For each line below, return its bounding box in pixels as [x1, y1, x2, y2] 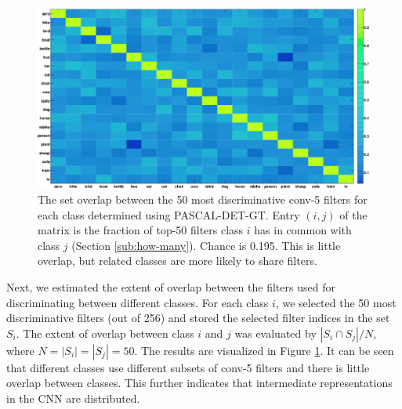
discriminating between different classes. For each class [6, 294, 269, 310]
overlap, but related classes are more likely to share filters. [38, 252, 317, 269]
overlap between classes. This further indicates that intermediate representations [6, 375, 393, 391]
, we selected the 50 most [275, 294, 397, 310]
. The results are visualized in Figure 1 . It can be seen [134, 342, 394, 358]
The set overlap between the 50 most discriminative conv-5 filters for [38, 191, 368, 208]
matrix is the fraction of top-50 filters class [38, 222, 244, 238]
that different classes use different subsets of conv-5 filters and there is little [6, 359, 370, 375]
